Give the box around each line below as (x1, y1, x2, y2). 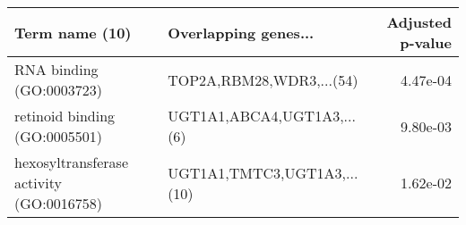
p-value (400, 32, 452, 53)
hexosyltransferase (14, 152, 129, 172)
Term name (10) (14, 21, 132, 43)
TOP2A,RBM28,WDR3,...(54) (168, 69, 358, 90)
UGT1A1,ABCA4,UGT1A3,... (168, 105, 356, 126)
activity (14, 172, 62, 193)
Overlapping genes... (168, 21, 315, 43)
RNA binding (14, 59, 99, 79)
